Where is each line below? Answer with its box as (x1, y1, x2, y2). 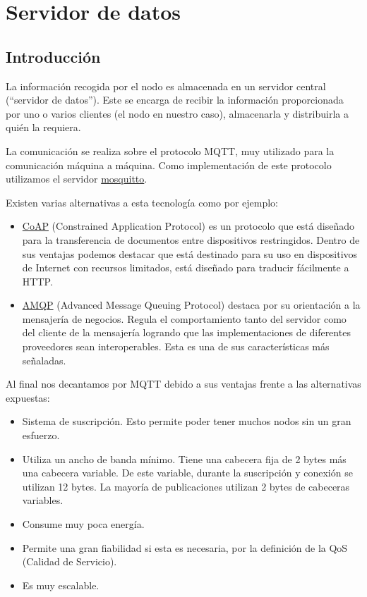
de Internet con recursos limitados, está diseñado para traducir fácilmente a (22, 260, 349, 275)
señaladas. (22, 352, 66, 367)
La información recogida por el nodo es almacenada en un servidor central (6, 78, 326, 93)
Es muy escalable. (22, 577, 100, 592)
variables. (22, 493, 64, 507)
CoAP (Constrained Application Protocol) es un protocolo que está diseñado (22, 219, 355, 233)
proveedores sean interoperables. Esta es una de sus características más (22, 339, 330, 354)
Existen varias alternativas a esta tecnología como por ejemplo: (6, 195, 278, 209)
